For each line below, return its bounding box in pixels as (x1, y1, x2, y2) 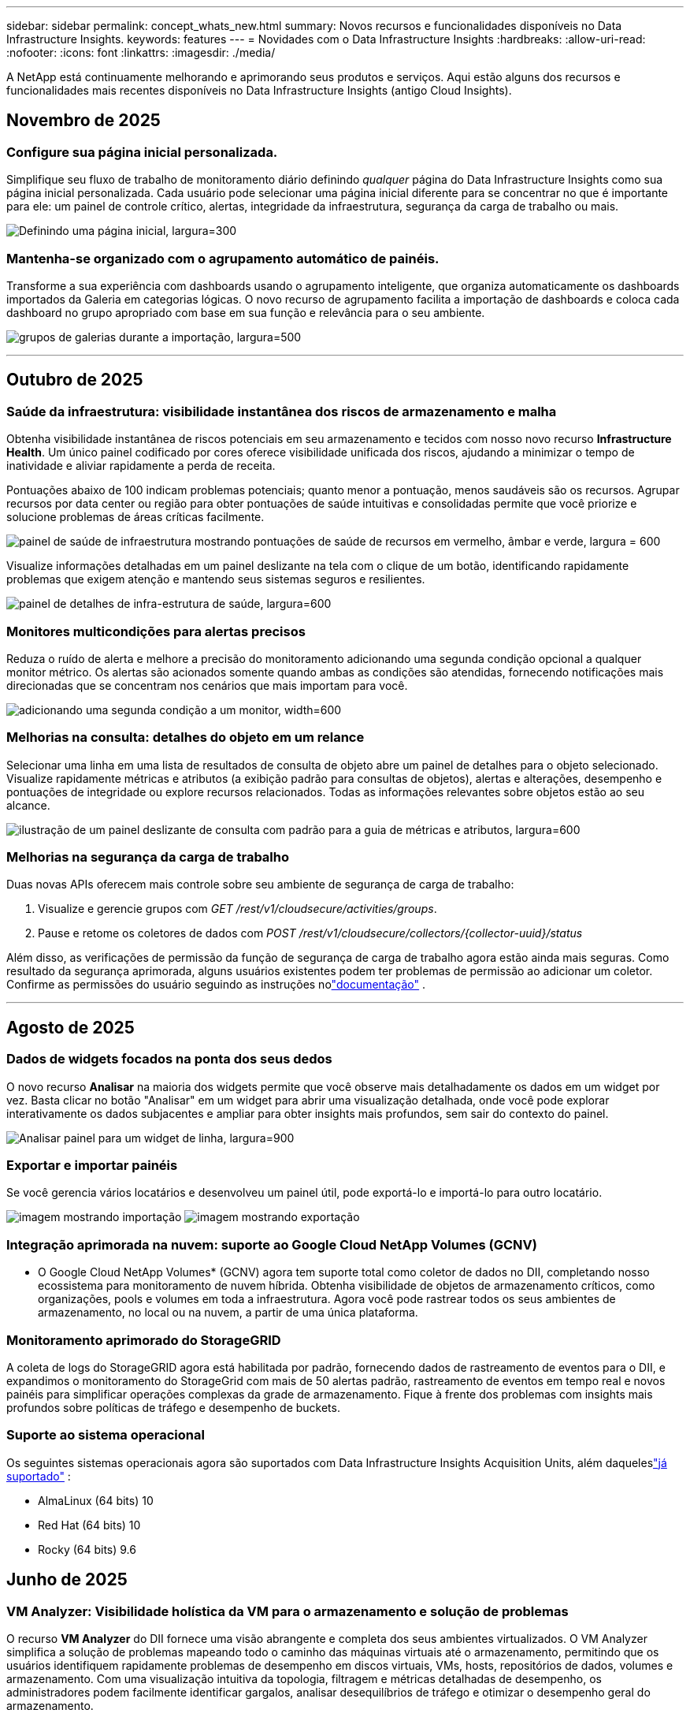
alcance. (6, 798, 50, 812)
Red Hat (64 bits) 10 (38, 1518, 141, 1532)
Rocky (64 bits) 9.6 (38, 1542, 136, 1556)
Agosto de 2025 (6, 1017, 135, 1037)
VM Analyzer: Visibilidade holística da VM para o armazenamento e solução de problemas (6, 1603, 569, 1619)
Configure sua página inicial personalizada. (6, 143, 278, 160)
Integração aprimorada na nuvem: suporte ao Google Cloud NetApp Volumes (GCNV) (6, 1236, 537, 1253)
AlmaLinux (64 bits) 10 (38, 1493, 154, 1507)
